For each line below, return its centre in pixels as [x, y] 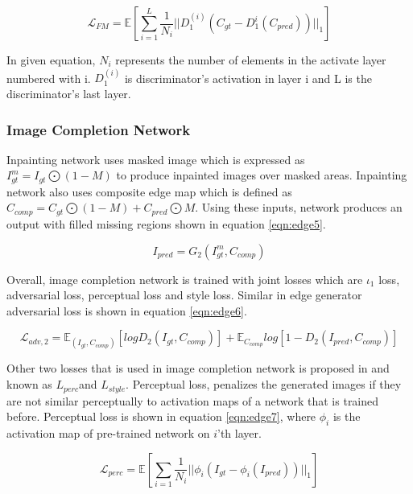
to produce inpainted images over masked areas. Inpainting [262, 175]
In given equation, [51, 60]
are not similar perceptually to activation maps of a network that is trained [193, 400]
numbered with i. [49, 78]
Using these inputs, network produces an [302, 207]
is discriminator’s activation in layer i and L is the [248, 78]
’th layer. [240, 432]
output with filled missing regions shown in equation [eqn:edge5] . [166, 223]
